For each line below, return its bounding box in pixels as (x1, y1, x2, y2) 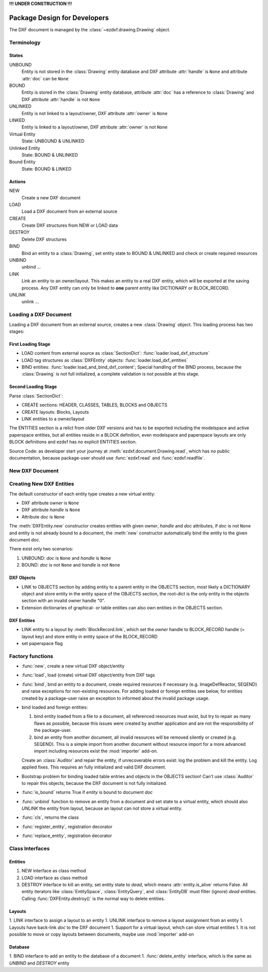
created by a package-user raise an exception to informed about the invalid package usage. (21, 695, 210, 701)
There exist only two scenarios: (9, 546, 73, 552)
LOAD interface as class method (21, 875, 88, 881)
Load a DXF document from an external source (21, 208, 118, 214)
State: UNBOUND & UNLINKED (21, 138, 84, 144)
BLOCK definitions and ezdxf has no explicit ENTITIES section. (9, 439, 137, 445)
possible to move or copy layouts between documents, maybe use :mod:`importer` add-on (9, 931, 194, 937)
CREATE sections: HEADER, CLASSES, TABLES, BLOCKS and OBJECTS (21, 402, 168, 408)
